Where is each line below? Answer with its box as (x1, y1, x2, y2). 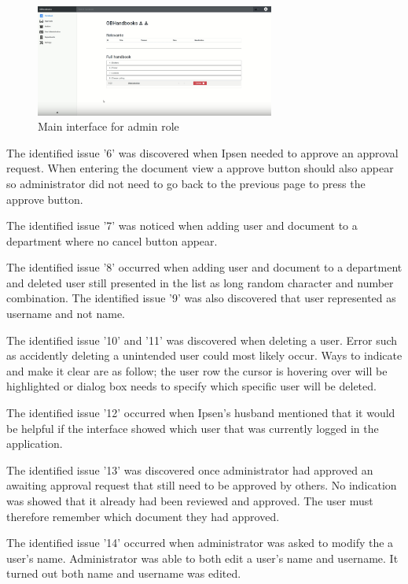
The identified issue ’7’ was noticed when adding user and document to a (6, 217, 358, 234)
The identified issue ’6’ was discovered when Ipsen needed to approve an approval (6, 144, 399, 161)
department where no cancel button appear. (6, 232, 218, 249)
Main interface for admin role (38, 118, 179, 135)
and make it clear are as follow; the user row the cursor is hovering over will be (6, 362, 388, 379)
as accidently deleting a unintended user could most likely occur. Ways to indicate (6, 347, 402, 364)
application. (6, 435, 63, 452)
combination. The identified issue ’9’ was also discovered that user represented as (6, 290, 396, 306)
